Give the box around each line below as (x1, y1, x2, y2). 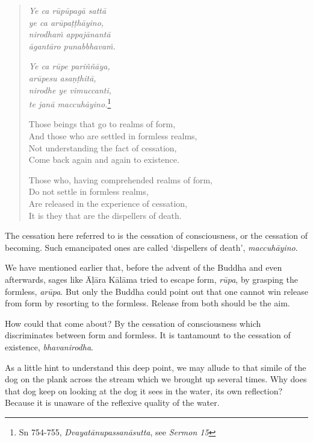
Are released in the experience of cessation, (28, 197, 187, 209)
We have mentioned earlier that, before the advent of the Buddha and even (5, 261, 282, 274)
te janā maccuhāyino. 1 (28, 96, 111, 110)
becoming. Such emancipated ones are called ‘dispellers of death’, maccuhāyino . (5, 241, 298, 253)
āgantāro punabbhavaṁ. (28, 39, 116, 52)
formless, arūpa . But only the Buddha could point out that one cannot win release (5, 285, 308, 297)
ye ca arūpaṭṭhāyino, (28, 16, 104, 28)
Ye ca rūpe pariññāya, (28, 60, 110, 72)
